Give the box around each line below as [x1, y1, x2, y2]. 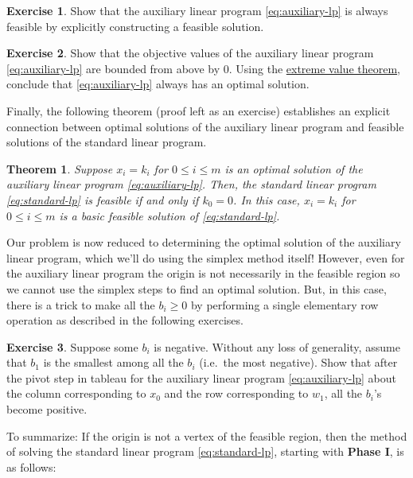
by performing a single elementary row [190, 296, 379, 313]
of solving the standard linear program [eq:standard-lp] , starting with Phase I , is [6, 443, 404, 460]
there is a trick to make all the [6, 296, 155, 313]
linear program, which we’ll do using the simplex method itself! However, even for [6, 249, 405, 266]
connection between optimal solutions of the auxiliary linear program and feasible [6, 118, 404, 134]
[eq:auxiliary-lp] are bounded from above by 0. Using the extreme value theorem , [6, 60, 400, 76]
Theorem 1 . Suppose [6, 160, 113, 177]
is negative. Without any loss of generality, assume [154, 338, 400, 355]
